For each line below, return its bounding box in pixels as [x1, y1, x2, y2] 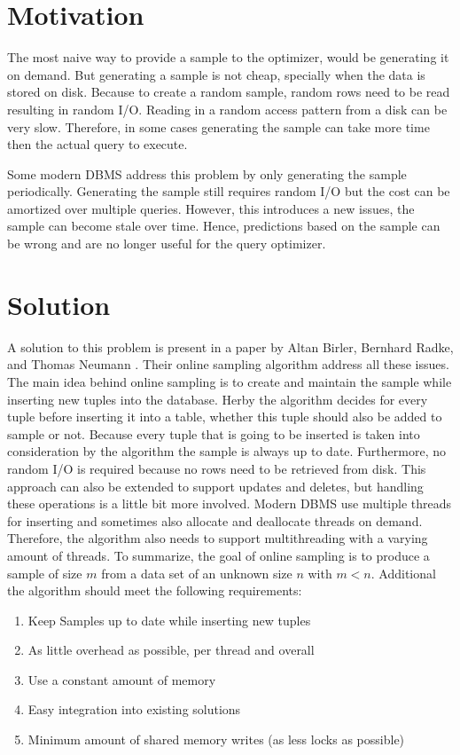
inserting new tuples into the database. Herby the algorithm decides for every [7, 389, 428, 408]
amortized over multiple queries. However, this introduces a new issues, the [7, 199, 415, 217]
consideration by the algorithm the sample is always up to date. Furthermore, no [7, 442, 446, 460]
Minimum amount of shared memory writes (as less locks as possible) [27, 730, 405, 749]
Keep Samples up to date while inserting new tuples [27, 610, 311, 629]
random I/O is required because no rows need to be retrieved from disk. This [7, 459, 426, 477]
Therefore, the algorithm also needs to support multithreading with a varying [7, 529, 428, 547]
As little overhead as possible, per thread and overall [27, 641, 315, 659]
